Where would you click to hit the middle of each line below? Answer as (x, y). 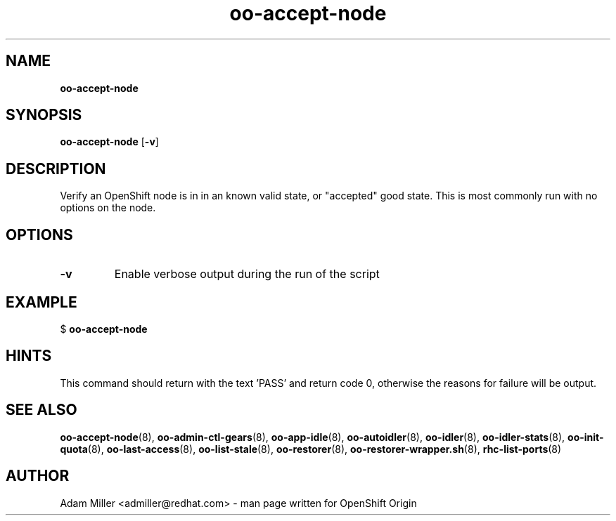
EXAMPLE (41, 302)
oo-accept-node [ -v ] (109, 142)
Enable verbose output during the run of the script (247, 274)
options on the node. (108, 208)
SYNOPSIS (44, 115)
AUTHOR (38, 476)
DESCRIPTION (56, 169)
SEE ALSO (41, 410)
